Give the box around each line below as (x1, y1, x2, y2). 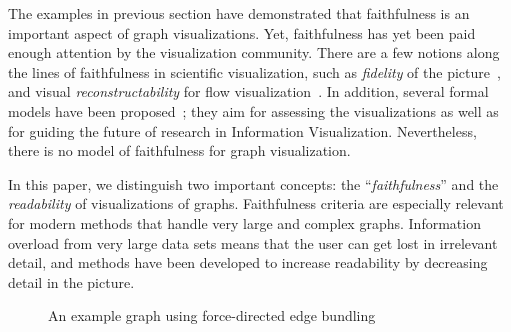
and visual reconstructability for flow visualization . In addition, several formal (8, 81, 489, 102)
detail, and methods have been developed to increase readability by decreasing (8, 252, 488, 273)
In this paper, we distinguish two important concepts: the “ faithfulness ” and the (8, 173, 499, 194)
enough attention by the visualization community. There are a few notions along (8, 42, 500, 63)
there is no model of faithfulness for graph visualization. (8, 140, 351, 161)
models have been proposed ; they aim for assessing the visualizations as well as (8, 100, 499, 121)
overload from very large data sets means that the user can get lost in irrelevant (8, 232, 498, 253)
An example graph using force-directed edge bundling (48, 305, 376, 326)
